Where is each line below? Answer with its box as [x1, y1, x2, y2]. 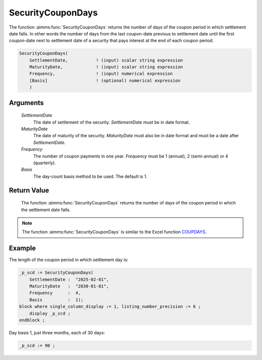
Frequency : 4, [29, 290, 81, 296]
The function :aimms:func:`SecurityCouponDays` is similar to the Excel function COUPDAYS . [22, 229, 207, 235]
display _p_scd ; [29, 311, 71, 316]
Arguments [9, 98, 44, 107]
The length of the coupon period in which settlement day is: [9, 257, 129, 263]
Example [9, 244, 36, 252]
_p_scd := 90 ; [19, 343, 55, 348]
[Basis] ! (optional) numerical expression [29, 78, 180, 83]
